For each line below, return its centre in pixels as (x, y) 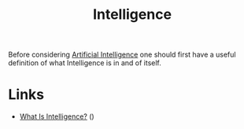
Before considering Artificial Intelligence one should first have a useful (122, 55)
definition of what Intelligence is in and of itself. (85, 63)
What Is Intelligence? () (57, 116)
